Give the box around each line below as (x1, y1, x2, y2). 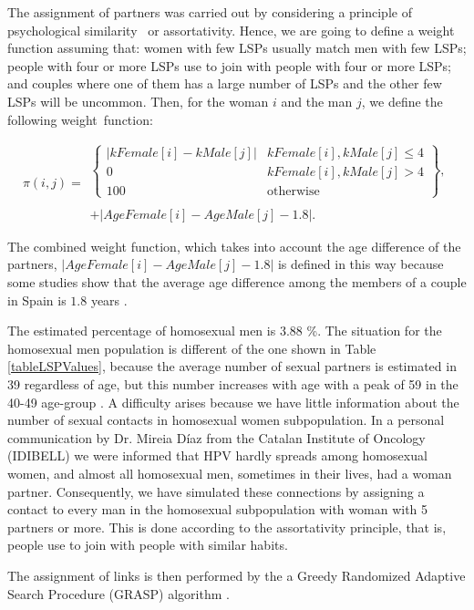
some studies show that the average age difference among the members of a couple (7, 273, 467, 292)
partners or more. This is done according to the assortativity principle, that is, (7, 517, 447, 536)
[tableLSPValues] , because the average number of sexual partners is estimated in (7, 357, 457, 376)
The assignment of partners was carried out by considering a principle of (7, 3, 412, 21)
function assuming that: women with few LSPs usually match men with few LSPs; (7, 38, 467, 57)
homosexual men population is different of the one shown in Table (7, 338, 376, 357)
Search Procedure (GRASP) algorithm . (7, 584, 230, 603)
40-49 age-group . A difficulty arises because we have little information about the (7, 392, 459, 411)
